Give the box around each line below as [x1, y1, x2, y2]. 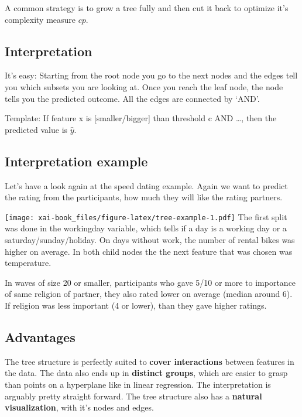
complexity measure [5, 13, 76, 25]
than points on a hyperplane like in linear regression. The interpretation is [5, 378, 271, 390]
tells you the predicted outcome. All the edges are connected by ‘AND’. [5, 92, 260, 104]
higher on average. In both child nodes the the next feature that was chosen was [5, 245, 293, 257]
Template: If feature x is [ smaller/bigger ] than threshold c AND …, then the [5, 112, 277, 124]
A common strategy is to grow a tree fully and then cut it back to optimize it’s [5, 2, 289, 13]
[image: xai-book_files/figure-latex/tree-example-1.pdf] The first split [5, 210, 287, 223]
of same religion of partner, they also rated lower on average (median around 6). [5, 288, 293, 300]
